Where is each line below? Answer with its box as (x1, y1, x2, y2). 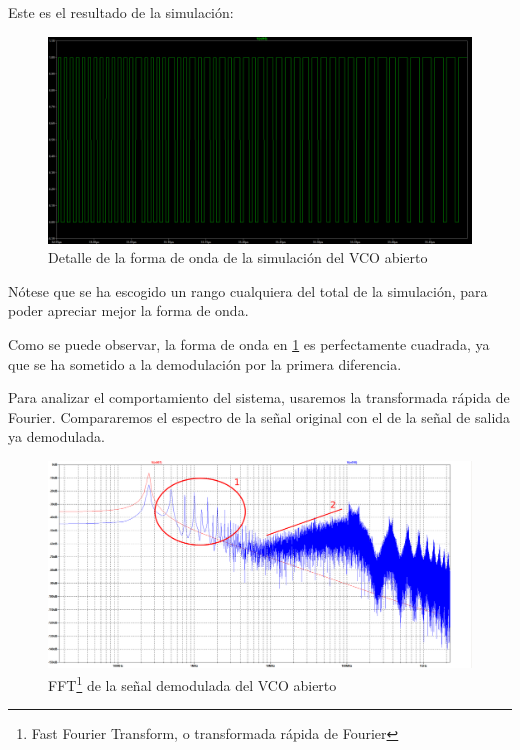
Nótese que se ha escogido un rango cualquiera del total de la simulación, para (8, 280, 488, 301)
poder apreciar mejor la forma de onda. (8, 300, 249, 321)
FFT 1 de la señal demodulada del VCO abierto (48, 672, 337, 695)
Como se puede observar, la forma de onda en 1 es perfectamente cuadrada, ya (8, 334, 490, 354)
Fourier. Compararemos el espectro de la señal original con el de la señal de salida (8, 406, 511, 427)
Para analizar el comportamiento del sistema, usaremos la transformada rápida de (8, 387, 510, 408)
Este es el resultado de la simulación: (8, 2, 234, 22)
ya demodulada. (8, 426, 105, 447)
